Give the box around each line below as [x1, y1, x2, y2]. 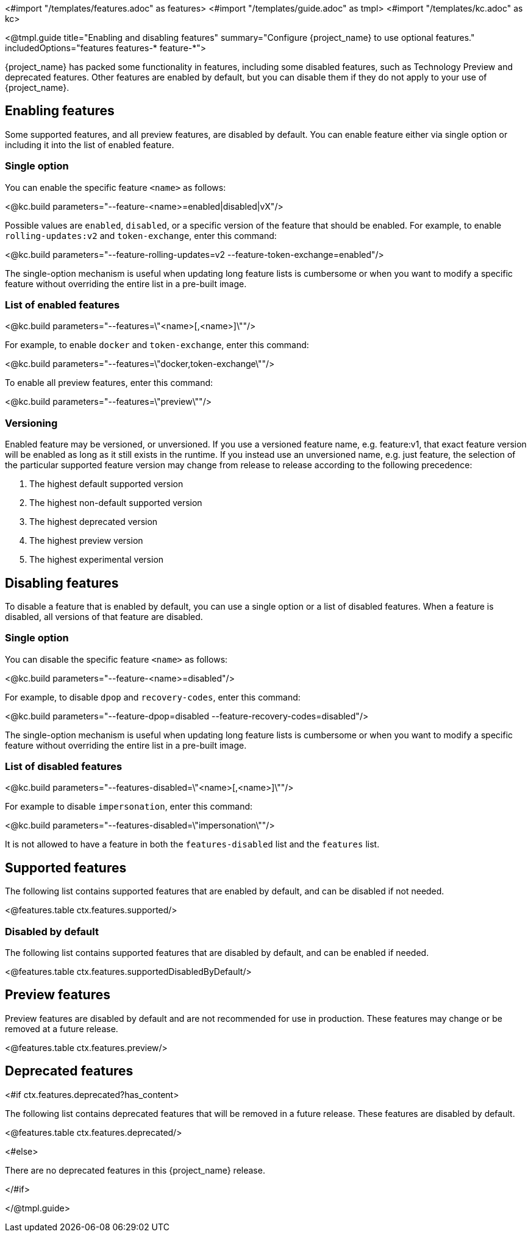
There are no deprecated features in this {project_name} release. [5, 1164, 265, 1175]
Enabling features [5, 103, 115, 119]
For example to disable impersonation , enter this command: [5, 801, 253, 812]
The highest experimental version [29, 554, 164, 565]
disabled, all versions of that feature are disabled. [5, 611, 203, 622]
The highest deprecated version [29, 516, 158, 527]
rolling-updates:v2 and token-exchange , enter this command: [5, 230, 277, 241]
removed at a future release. [5, 1023, 118, 1034]
